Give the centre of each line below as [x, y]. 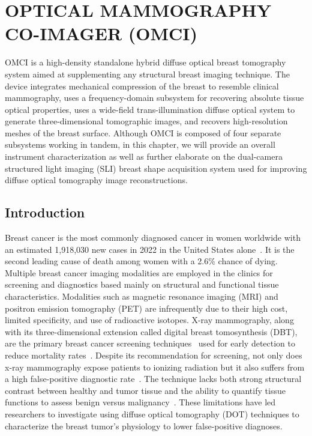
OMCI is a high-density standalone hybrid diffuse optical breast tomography [145, 62]
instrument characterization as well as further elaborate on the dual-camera [144, 156]
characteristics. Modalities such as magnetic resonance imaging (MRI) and [142, 296]
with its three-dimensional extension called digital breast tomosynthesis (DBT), [151, 331]
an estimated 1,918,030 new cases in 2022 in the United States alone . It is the [150, 249]
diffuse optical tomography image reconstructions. [96, 180]
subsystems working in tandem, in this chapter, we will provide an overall [140, 144]
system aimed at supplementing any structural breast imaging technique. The [147, 74]
